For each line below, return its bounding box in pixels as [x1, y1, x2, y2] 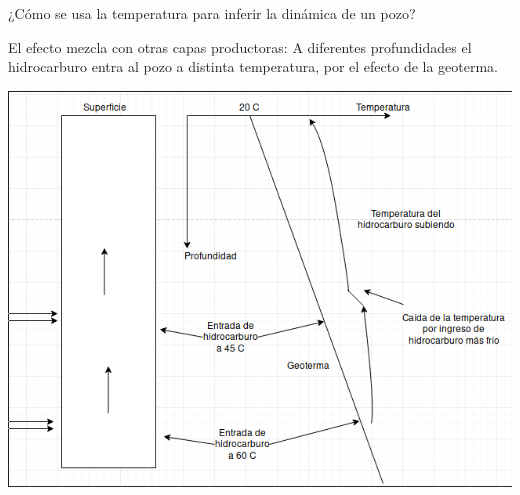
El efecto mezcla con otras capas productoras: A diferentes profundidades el [8, 36, 472, 57]
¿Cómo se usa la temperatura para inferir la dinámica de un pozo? [8, 3, 416, 23]
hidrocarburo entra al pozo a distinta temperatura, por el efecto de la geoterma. [8, 56, 499, 77]
